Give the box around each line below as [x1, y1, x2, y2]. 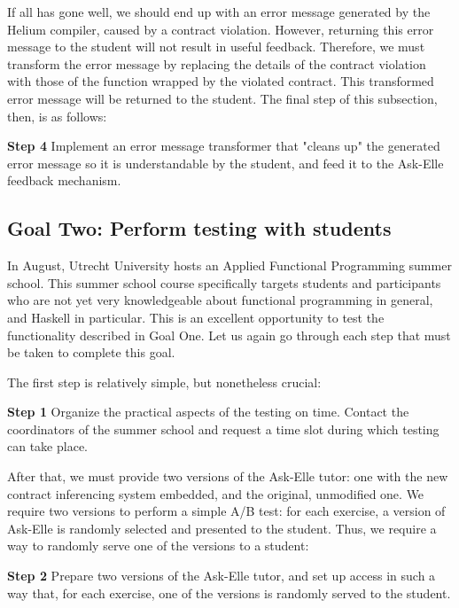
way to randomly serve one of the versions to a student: [7, 536, 309, 555]
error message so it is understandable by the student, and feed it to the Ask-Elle [7, 153, 444, 172]
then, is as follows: [7, 106, 107, 125]
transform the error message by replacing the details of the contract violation [7, 54, 426, 73]
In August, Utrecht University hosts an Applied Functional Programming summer [7, 256, 452, 275]
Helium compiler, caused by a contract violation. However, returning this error [7, 19, 434, 38]
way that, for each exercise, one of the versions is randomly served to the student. [7, 583, 451, 602]
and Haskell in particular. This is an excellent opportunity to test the [7, 308, 385, 326]
